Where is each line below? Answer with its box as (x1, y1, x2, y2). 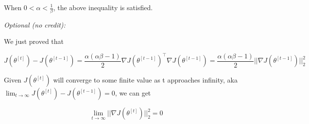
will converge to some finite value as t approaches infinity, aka (53, 75, 238, 84)
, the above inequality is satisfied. (53, 2, 153, 12)
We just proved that (4, 36, 64, 46)
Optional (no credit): (4, 20, 66, 30)
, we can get (115, 88, 151, 97)
